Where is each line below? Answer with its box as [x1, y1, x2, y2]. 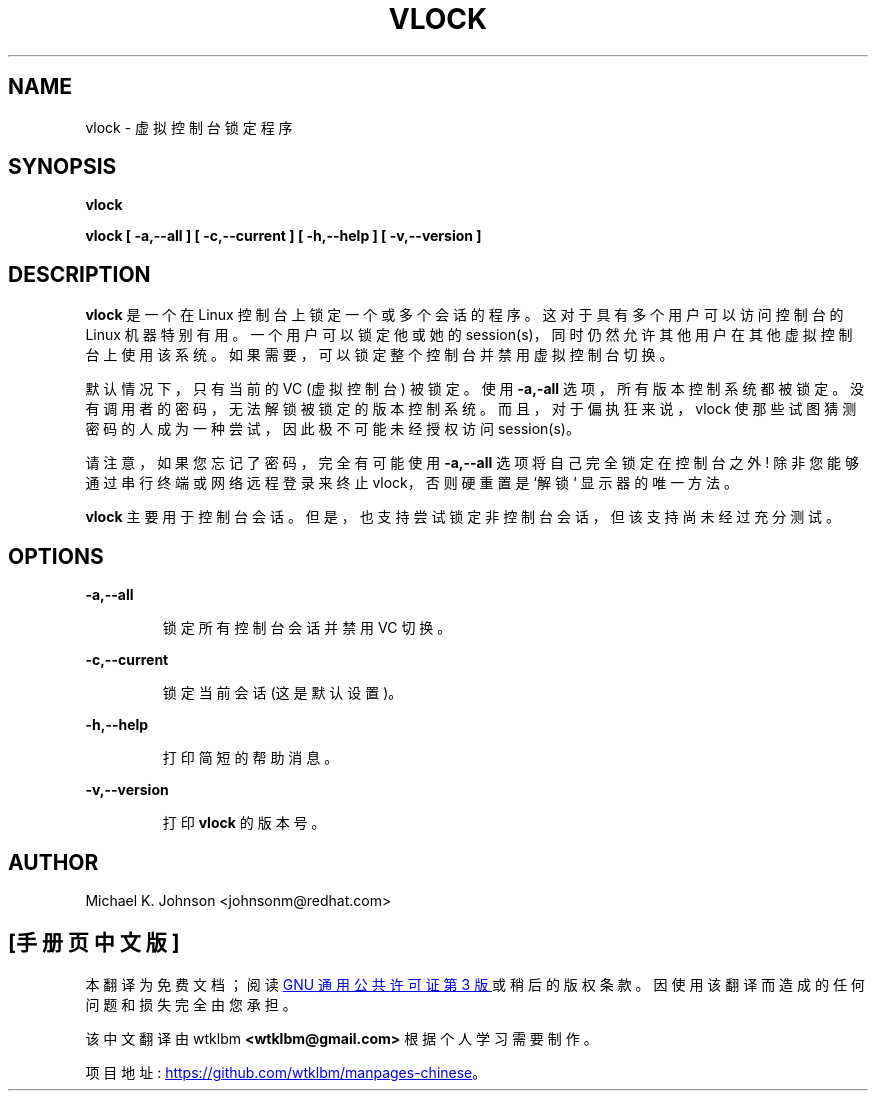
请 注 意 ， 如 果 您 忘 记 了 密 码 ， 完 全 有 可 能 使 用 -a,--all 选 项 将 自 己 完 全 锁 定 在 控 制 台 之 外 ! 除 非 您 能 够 [85, 454, 860, 472]
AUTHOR [8, 849, 99, 875]
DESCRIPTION [8, 261, 151, 287]
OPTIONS [8, 543, 104, 569]
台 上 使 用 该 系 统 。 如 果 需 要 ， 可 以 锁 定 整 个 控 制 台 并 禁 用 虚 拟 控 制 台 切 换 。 [85, 346, 674, 364]
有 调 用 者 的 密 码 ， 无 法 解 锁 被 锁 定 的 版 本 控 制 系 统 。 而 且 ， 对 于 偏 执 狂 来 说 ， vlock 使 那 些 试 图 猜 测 [85, 400, 857, 418]
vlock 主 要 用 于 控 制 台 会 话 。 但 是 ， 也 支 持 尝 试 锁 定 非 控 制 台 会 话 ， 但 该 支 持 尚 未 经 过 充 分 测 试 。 [85, 508, 841, 526]
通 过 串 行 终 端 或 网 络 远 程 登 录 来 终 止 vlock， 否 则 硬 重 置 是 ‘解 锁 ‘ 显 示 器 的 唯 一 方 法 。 [85, 474, 738, 492]
